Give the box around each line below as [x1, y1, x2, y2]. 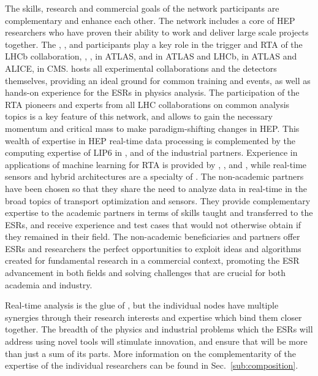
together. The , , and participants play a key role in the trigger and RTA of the [5, 37, 303, 50]
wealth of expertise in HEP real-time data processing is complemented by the [5, 134, 296, 147]
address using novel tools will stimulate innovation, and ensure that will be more [5, 335, 308, 348]
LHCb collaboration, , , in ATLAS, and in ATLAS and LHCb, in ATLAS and [5, 50, 297, 63]
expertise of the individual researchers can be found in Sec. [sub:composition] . [5, 359, 298, 372]
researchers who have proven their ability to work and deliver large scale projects [5, 26, 309, 39]
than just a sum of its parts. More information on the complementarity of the [5, 347, 296, 359]
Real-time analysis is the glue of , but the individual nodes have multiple [5, 299, 279, 312]
